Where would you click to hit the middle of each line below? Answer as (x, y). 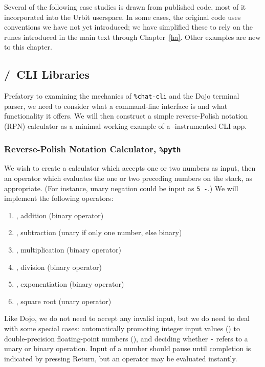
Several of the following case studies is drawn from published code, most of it (125, 7)
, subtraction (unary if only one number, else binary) (99, 232)
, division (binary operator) (59, 267)
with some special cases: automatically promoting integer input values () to (122, 328)
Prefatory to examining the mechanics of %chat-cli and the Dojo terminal (122, 96)
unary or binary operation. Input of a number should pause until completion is (128, 348)
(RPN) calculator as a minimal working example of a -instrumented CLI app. (126, 126)
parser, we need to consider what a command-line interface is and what (116, 106)
